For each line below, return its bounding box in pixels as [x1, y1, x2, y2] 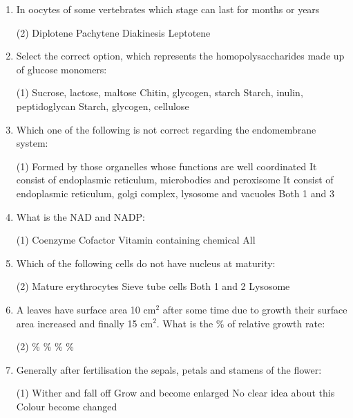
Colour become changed [16, 399, 117, 413]
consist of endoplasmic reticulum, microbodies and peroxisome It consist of [16, 172, 334, 187]
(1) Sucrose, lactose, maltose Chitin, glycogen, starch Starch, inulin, [16, 85, 303, 100]
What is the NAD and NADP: [16, 209, 145, 224]
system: [16, 136, 48, 150]
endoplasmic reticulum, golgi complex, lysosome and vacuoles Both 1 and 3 [16, 185, 334, 200]
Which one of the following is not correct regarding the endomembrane [16, 122, 316, 136]
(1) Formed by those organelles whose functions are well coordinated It [16, 158, 317, 173]
